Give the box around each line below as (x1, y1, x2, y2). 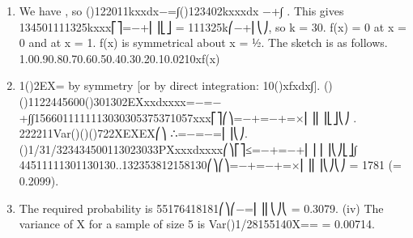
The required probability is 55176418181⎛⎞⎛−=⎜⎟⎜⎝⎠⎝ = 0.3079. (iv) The (19, 199, 384, 216)
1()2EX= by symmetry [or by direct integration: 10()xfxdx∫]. (19, 77, 321, 94)
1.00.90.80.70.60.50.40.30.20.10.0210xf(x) (19, 49, 220, 66)
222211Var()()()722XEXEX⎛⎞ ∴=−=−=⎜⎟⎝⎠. (19, 125, 248, 142)
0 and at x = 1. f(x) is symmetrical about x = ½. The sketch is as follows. (19, 34, 388, 51)
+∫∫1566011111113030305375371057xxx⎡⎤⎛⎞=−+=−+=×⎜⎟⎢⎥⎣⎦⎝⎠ (19, 108, 350, 125)
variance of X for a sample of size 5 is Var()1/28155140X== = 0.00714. (19, 215, 375, 232)
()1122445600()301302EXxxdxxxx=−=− (19, 92, 222, 109)
